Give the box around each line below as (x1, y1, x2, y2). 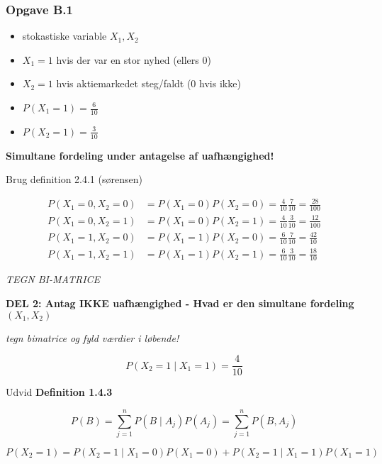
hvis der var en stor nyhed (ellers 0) (56, 52, 211, 67)
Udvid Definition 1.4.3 (6, 385, 113, 399)
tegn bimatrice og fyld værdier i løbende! (6, 330, 179, 345)
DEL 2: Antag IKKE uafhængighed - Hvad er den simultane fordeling (6, 295, 354, 310)
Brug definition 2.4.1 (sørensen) (6, 172, 142, 187)
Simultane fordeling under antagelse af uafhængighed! (6, 148, 274, 162)
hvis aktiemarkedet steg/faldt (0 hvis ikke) (56, 76, 241, 91)
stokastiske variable (22, 28, 107, 43)
